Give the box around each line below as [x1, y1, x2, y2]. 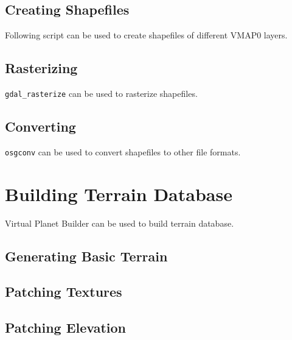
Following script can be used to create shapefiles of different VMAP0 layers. [5, 29, 288, 41]
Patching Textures [5, 282, 122, 301]
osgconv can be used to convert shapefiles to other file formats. [5, 145, 241, 158]
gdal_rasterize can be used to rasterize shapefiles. [5, 87, 198, 99]
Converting [5, 117, 76, 136]
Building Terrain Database [5, 181, 232, 206]
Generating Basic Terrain [5, 246, 168, 265]
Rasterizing [5, 58, 78, 77]
